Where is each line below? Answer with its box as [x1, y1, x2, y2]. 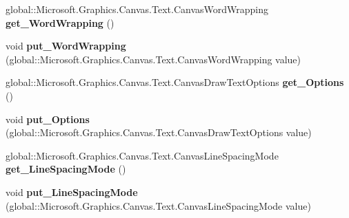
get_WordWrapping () [6, 15, 114, 30]
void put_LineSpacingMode [6, 184, 138, 199]
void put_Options [6, 111, 90, 126]
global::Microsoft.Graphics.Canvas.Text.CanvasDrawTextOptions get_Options [6, 75, 344, 89]
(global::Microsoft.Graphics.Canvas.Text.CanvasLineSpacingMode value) [6, 198, 311, 212]
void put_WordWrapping [6, 39, 126, 53]
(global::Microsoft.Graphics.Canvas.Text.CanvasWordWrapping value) [6, 52, 301, 66]
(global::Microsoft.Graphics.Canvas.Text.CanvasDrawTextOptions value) [6, 125, 312, 140]
